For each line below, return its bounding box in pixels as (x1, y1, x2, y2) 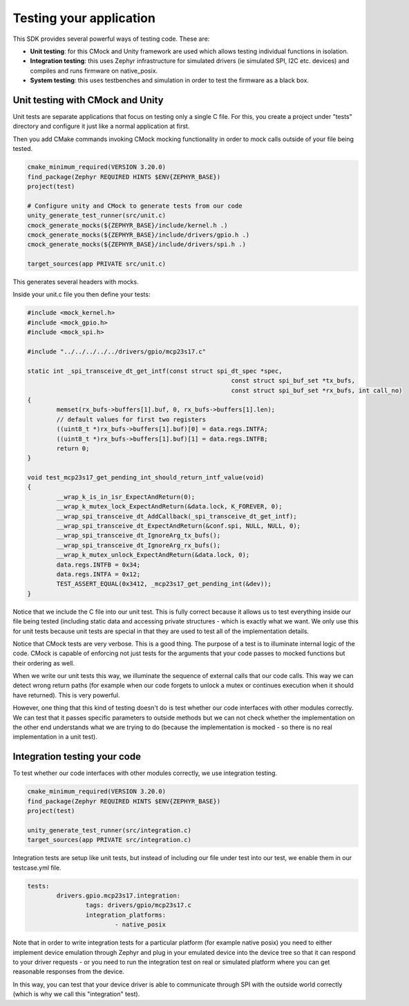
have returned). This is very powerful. (12, 691, 120, 699)
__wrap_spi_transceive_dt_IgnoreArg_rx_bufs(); (56, 541, 221, 549)
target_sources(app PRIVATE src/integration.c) (27, 836, 191, 844)
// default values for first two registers (56, 415, 207, 423)
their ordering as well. (12, 659, 75, 667)
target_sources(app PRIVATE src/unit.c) (27, 260, 166, 268)
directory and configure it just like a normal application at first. (12, 122, 190, 131)
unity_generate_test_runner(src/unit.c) (27, 212, 166, 219)
